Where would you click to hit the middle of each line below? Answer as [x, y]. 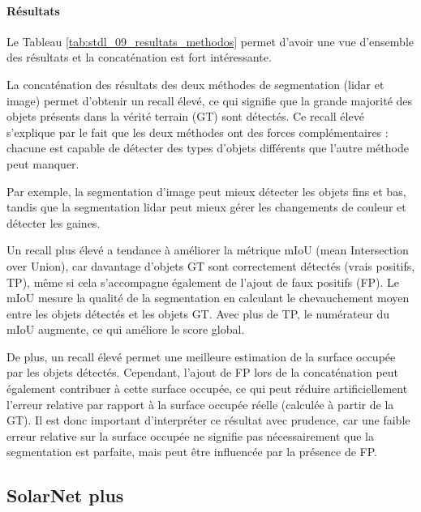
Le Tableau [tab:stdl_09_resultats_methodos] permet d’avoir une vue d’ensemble [210, 41]
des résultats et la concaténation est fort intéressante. [139, 57]
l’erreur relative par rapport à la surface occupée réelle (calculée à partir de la [200, 404]
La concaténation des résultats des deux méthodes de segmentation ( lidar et [195, 84]
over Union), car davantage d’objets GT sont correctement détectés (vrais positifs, [211, 265]
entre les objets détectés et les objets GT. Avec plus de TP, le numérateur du [198, 313]
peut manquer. [43, 163]
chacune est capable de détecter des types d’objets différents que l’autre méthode [208, 148]
